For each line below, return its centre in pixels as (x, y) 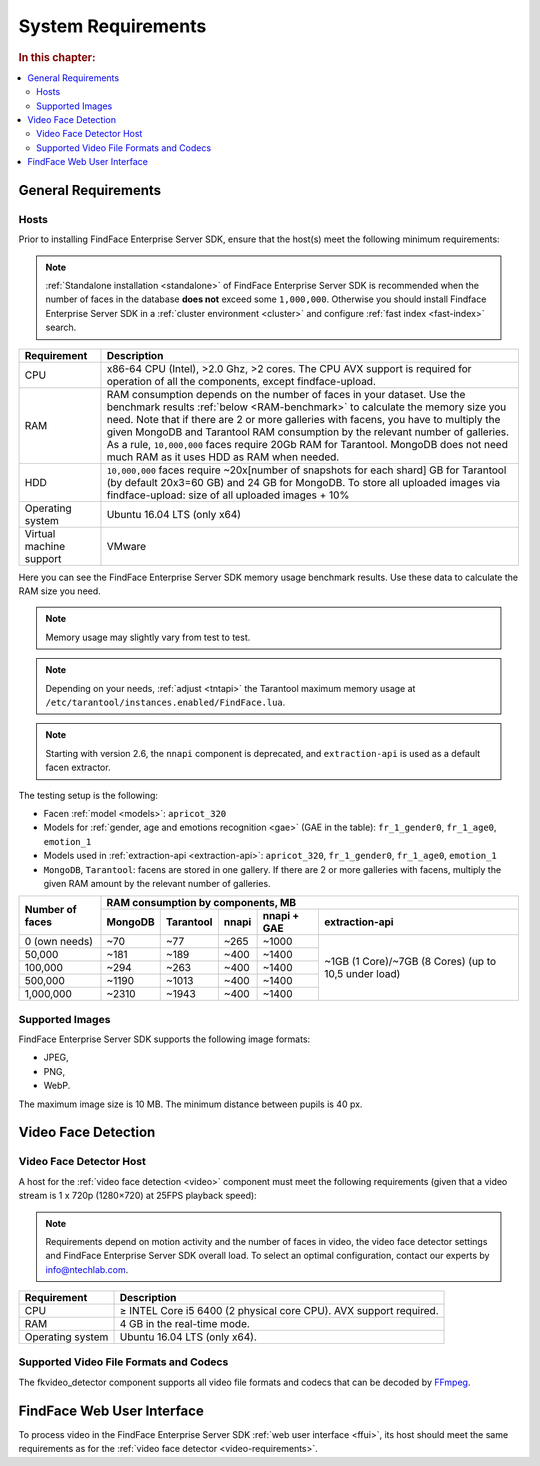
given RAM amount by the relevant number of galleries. (157, 883)
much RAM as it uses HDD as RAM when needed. (223, 457)
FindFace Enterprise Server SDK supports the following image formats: (164, 1039)
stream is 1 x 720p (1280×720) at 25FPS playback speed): (137, 1196)
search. (61, 327)
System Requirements (112, 26)
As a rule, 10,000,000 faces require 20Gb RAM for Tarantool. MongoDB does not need (307, 444)
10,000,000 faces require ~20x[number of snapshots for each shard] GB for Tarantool (306, 470)
